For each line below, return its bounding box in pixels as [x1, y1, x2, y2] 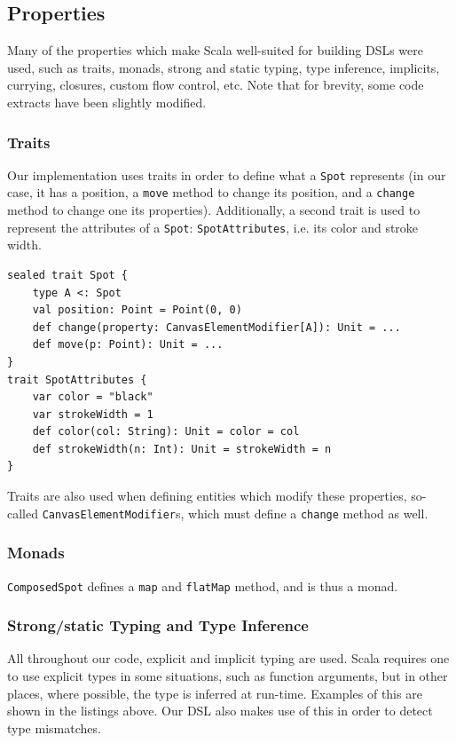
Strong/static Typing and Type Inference [7, 614, 309, 636]
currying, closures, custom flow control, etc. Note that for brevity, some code [7, 75, 424, 94]
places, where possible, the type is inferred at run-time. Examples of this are [7, 684, 422, 702]
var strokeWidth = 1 [32, 407, 153, 421]
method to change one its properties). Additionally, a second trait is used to [7, 201, 421, 219]
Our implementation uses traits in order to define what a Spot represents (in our [7, 165, 446, 184]
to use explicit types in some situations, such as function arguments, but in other [7, 667, 448, 685]
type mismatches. [7, 718, 101, 737]
